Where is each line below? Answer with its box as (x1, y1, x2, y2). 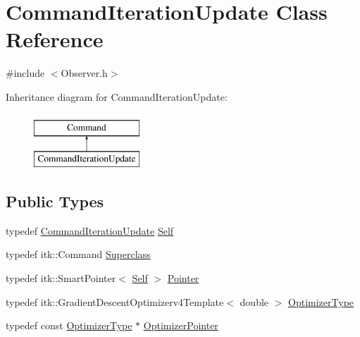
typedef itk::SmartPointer (6, 271, 116, 286)
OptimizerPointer (143, 318, 218, 333)
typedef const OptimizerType (6, 318, 132, 333)
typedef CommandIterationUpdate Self (6, 223, 174, 238)
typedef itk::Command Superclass (6, 247, 151, 262)
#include (6, 66, 45, 80)
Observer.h (61, 66, 108, 80)
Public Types (6, 190, 104, 212)
